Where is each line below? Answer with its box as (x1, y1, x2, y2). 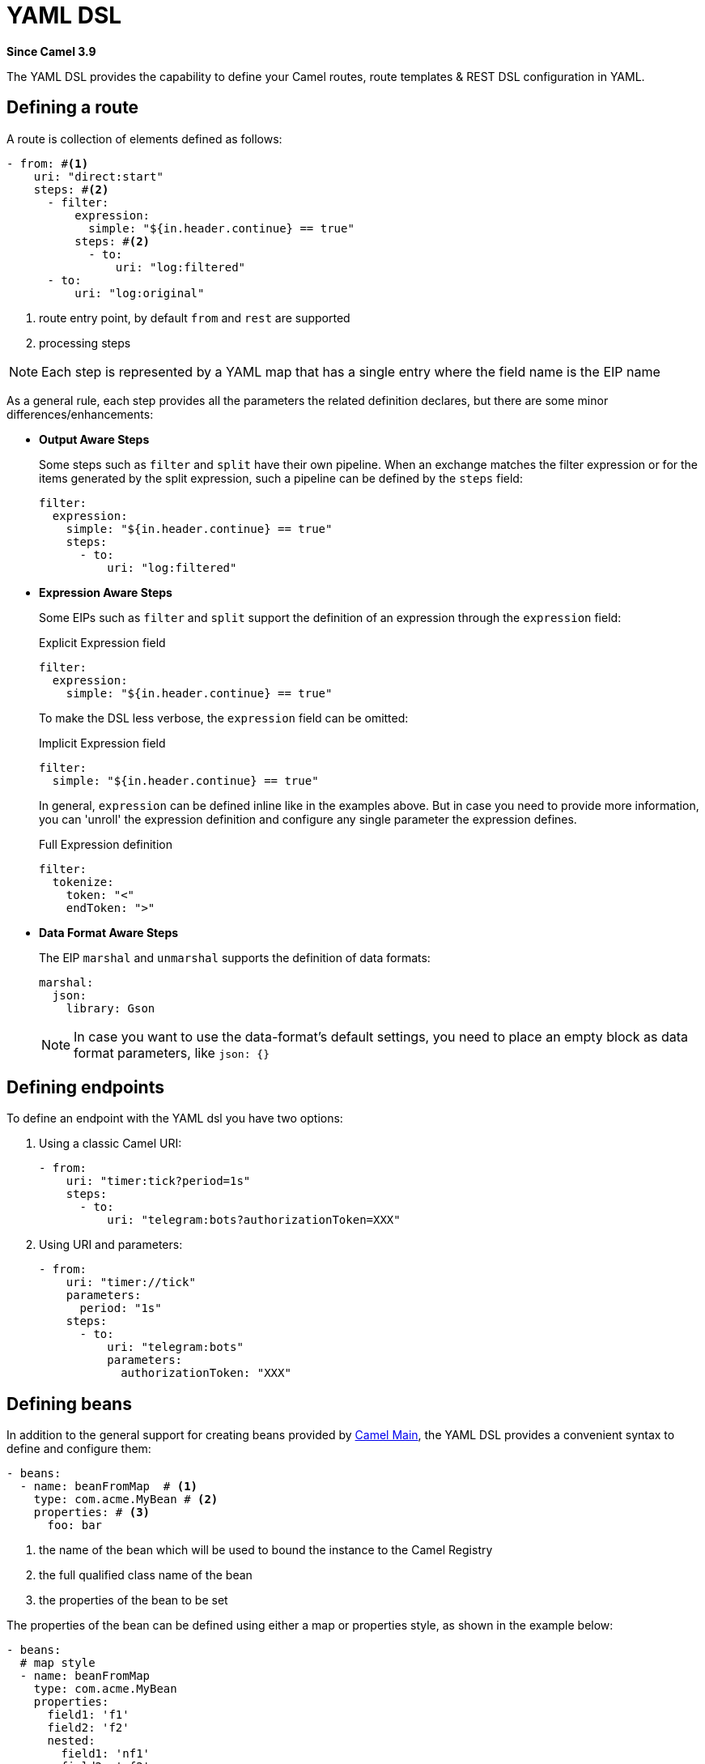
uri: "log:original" (74, 286, 205, 300)
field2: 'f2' (47, 1721, 130, 1735)
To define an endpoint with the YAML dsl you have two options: (6, 1111, 343, 1126)
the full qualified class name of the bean (39, 1568, 253, 1583)
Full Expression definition (39, 837, 172, 851)
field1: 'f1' (47, 1708, 130, 1722)
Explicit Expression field (39, 635, 166, 650)
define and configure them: (6, 1442, 151, 1456)
